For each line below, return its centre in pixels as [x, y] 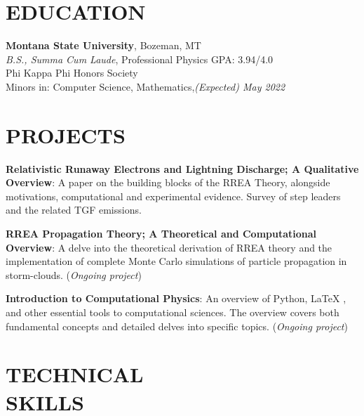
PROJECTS [66, 135]
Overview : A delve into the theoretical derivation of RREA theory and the [169, 247]
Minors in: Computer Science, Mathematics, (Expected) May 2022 [146, 86]
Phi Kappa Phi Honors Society [72, 73]
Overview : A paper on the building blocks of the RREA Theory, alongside [168, 182]
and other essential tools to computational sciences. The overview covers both [173, 312]
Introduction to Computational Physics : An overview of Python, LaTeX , [176, 298]
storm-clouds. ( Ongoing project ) [74, 274]
